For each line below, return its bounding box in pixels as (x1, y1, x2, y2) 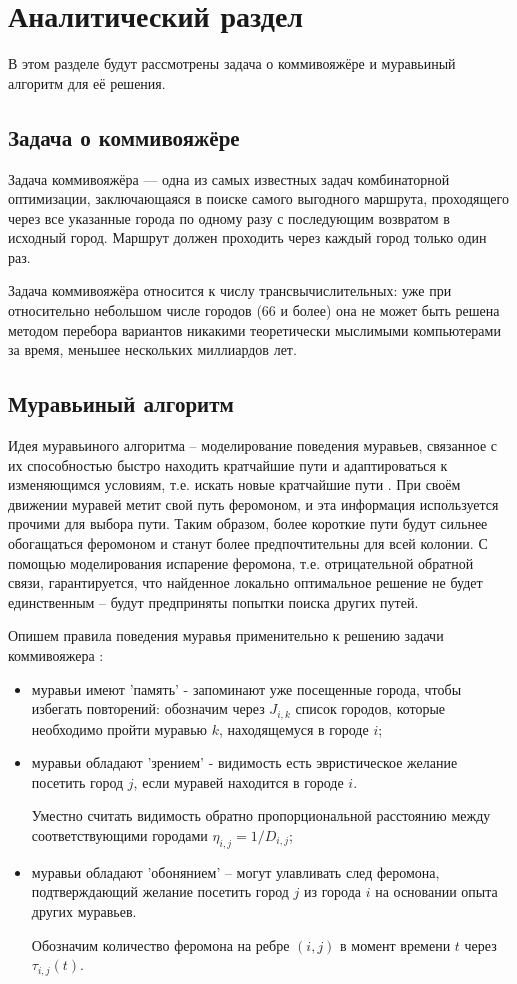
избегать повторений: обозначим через (31, 698, 265, 719)
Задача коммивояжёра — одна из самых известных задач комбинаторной (8, 168, 450, 189)
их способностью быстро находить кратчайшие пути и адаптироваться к (8, 454, 448, 475)
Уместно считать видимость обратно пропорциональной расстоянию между (31, 805, 491, 826)
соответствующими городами (31, 825, 208, 846)
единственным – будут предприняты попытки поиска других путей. (8, 591, 419, 612)
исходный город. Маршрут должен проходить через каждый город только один (8, 227, 487, 248)
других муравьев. (31, 901, 137, 921)
